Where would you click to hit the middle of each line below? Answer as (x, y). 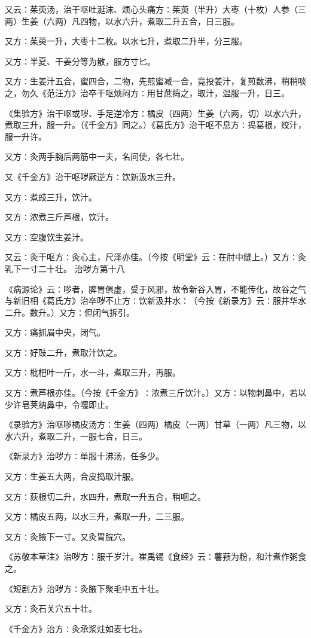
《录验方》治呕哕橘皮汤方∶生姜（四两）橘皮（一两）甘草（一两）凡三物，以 (155, 424)
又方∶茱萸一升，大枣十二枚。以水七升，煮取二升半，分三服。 (126, 41)
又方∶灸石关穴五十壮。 (51, 608)
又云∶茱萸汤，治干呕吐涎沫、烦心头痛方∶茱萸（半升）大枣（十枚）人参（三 (155, 9)
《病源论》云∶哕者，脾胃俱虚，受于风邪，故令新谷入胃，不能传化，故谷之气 (155, 289)
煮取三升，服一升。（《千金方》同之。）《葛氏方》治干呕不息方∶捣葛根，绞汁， (155, 125)
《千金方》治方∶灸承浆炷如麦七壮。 (76, 628)
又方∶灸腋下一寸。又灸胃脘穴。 (68, 536)
